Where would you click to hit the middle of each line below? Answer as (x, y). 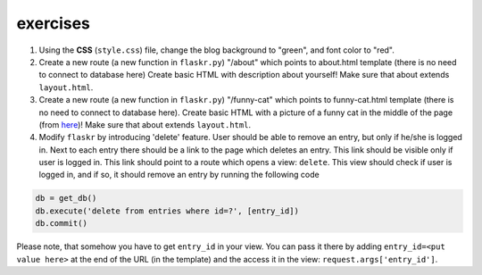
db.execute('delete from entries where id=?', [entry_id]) (167, 211)
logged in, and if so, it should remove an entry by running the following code (179, 175)
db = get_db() (66, 198)
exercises (54, 23)
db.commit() (62, 224)
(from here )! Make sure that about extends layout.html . (145, 124)
